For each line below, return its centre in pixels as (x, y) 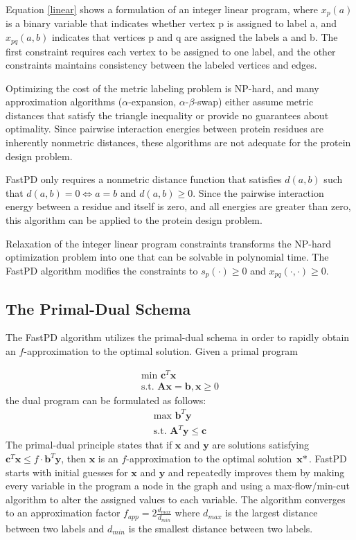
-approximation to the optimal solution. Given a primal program (161, 351)
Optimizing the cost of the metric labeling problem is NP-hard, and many (162, 88)
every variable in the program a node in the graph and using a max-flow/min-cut (178, 486)
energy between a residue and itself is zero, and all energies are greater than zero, (178, 206)
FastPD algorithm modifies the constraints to (102, 270)
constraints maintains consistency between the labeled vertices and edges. (161, 65)
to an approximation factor (63, 513)
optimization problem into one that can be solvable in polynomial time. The (167, 257)
